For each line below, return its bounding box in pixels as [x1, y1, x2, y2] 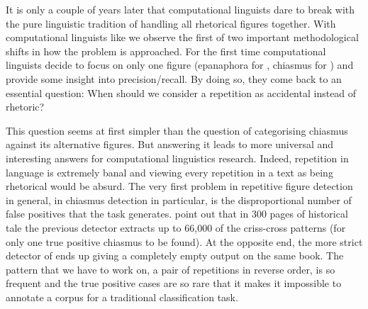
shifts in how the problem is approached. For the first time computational [6, 43, 326, 58]
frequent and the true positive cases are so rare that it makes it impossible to [6, 276, 342, 291]
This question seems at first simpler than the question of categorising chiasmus [6, 123, 348, 137]
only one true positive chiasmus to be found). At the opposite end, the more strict [6, 234, 363, 249]
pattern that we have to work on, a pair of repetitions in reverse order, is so [6, 262, 335, 276]
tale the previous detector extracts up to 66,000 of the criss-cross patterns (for [6, 220, 346, 235]
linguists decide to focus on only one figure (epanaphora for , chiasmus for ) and [6, 57, 354, 72]
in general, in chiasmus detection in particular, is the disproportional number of [6, 192, 352, 207]
